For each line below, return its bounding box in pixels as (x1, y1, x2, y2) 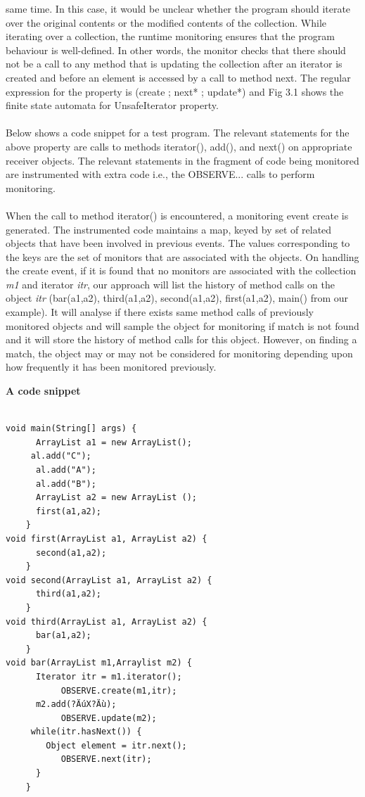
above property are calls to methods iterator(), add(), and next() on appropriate (6, 139, 352, 153)
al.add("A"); (35, 465, 96, 475)
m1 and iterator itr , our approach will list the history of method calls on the (6, 276, 335, 291)
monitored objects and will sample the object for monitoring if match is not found (6, 318, 359, 333)
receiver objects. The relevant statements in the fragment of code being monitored (6, 153, 359, 167)
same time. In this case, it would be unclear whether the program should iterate (6, 1, 351, 15)
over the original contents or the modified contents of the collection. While (6, 15, 327, 30)
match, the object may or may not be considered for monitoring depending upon (6, 345, 353, 360)
